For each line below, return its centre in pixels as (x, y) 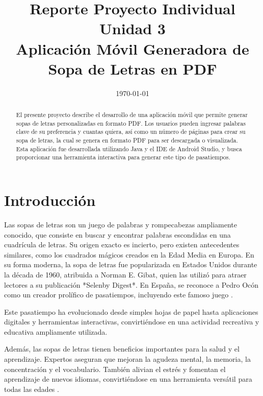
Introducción (50, 200)
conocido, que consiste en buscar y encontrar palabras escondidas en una (117, 234)
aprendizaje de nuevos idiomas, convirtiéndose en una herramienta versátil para (128, 379)
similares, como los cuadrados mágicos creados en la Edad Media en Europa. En (129, 254)
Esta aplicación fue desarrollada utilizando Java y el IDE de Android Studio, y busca (129, 148)
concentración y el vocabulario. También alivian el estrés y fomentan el (115, 369)
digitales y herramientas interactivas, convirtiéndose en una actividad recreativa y (132, 322)
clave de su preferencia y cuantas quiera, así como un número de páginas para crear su (131, 132)
